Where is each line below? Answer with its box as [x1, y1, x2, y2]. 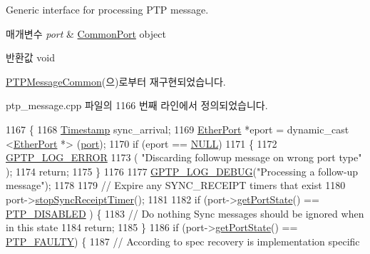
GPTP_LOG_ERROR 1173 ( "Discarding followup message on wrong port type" [6, 150, 362, 165]
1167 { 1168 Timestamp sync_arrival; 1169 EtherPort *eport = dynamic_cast [6, 121, 349, 136]
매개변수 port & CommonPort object [6, 26, 166, 41]
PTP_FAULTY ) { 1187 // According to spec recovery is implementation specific [6, 233, 360, 248]
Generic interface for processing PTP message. [6, 2, 209, 16]
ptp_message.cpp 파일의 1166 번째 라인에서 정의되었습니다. [6, 98, 268, 113]
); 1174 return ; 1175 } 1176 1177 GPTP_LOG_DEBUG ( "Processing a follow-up [6, 163, 359, 178]
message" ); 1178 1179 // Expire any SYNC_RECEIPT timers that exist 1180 [6, 178, 346, 193]
